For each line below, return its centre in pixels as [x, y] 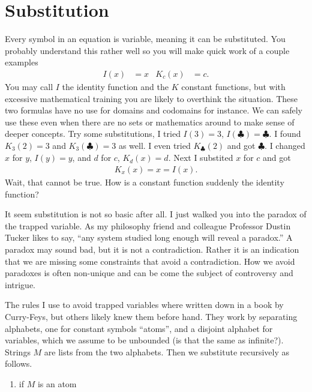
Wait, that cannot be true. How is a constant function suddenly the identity [145, 182]
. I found [285, 134]
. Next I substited [201, 158]
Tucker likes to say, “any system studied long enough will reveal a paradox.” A [149, 237]
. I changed [285, 145]
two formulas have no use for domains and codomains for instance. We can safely [154, 110]
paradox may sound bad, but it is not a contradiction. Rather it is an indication [152, 249]
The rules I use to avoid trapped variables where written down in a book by [144, 305]
